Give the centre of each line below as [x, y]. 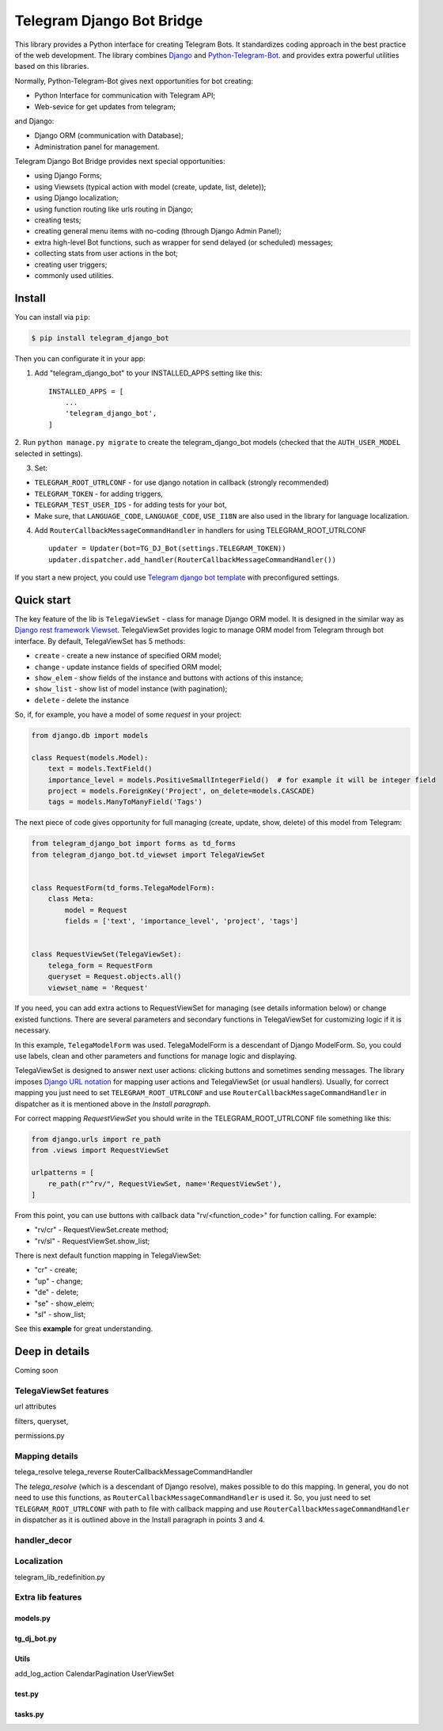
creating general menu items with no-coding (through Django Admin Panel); [158, 231]
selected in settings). [49, 453]
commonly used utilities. [74, 275]
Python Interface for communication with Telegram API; [125, 96]
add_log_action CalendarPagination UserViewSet [94, 1673]
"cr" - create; [56, 1270]
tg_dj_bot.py [36, 1638]
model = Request [96, 910]
